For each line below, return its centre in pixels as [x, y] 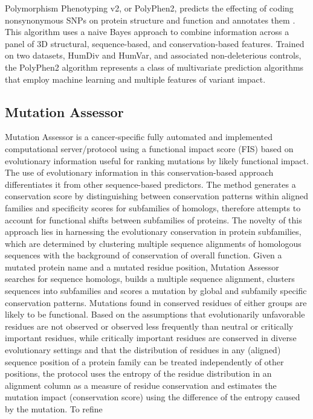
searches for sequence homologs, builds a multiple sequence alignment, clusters [150, 279]
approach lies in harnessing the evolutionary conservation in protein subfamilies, [153, 232]
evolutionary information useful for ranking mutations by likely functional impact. [157, 160]
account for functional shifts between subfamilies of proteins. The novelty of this [153, 219]
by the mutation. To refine [54, 409]
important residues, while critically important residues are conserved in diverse [151, 338]
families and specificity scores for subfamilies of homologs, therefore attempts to [153, 207]
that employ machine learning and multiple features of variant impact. [135, 79]
